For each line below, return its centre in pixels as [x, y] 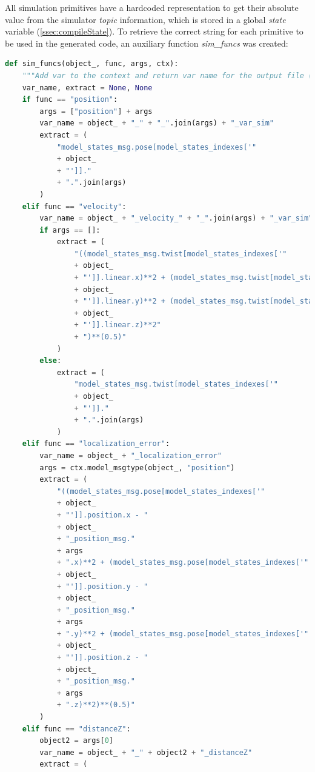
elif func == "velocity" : [74, 206]
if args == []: [70, 230]
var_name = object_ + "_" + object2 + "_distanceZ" [146, 752]
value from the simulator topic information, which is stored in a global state [145, 19]
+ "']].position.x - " [102, 515]
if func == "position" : [70, 100]
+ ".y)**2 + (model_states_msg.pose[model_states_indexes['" [183, 634]
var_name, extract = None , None [87, 88]
